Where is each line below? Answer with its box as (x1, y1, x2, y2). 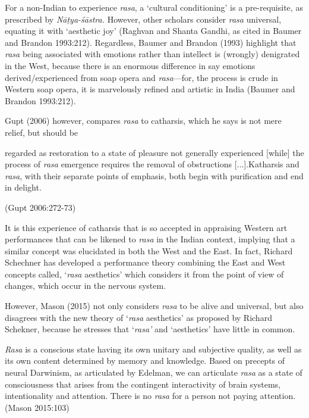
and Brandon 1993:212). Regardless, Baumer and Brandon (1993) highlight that (5, 36, 297, 48)
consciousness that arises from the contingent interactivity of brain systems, (5, 378, 280, 390)
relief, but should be (5, 126, 78, 138)
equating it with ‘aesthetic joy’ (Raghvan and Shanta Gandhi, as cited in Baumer (5, 24, 302, 37)
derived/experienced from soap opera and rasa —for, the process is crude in (5, 71, 278, 83)
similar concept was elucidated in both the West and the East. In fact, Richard (5, 244, 293, 257)
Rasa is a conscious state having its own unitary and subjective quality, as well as (5, 342, 302, 355)
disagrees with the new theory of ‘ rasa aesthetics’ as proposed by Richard (5, 311, 272, 323)
